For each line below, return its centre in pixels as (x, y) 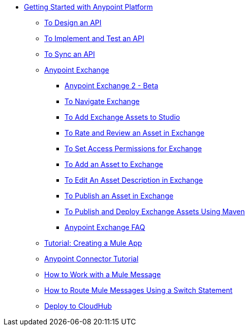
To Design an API (73, 23)
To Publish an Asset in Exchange (119, 196)
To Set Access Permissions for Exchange (133, 148)
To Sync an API (70, 54)
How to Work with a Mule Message (103, 274)
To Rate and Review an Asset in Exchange (135, 133)
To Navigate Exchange (102, 101)
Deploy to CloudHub (78, 306)
